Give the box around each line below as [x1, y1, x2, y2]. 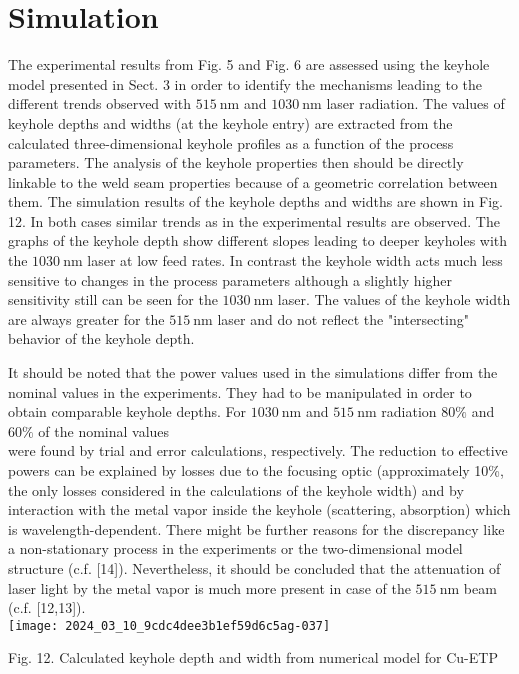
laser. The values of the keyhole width [277, 289, 511, 310]
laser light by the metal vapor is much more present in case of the [8, 577, 411, 598]
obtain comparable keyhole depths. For [8, 401, 246, 422]
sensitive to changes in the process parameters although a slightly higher [8, 269, 453, 290]
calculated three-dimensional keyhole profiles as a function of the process [8, 132, 454, 153]
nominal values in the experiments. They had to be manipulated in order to [8, 381, 472, 402]
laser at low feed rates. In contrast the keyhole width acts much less [87, 250, 503, 271]
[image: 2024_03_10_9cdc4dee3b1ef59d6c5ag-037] [8, 618, 331, 633]
